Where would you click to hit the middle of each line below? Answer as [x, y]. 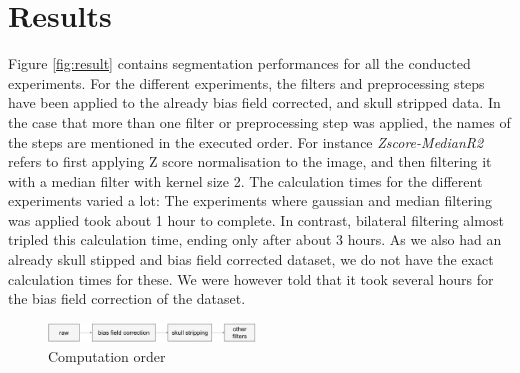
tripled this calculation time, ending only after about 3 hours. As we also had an [255, 239]
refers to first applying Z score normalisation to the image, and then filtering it [250, 161]
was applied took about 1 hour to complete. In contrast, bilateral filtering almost [256, 219]
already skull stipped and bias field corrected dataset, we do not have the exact [251, 259]
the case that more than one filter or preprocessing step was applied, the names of [259, 121]
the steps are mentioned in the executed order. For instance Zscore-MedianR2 [246, 141]
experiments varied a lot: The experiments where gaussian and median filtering [250, 200]
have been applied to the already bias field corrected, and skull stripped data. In [254, 102]
